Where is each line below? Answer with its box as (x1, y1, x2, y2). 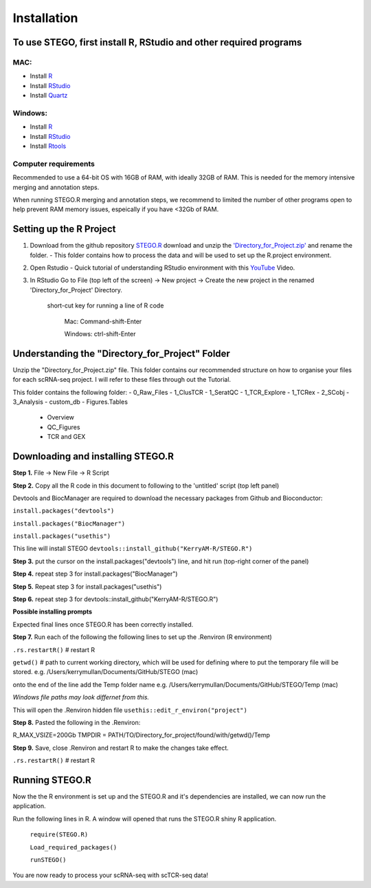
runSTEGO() (30, 856, 67, 863)
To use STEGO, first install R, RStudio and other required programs (12, 36, 302, 48)
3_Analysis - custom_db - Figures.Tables (12, 398, 128, 406)
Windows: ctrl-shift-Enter (64, 329, 136, 338)
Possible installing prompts (12, 607, 93, 616)
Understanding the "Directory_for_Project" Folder (12, 347, 230, 359)
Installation (12, 10, 78, 25)
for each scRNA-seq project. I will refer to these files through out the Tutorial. (12, 376, 232, 384)
